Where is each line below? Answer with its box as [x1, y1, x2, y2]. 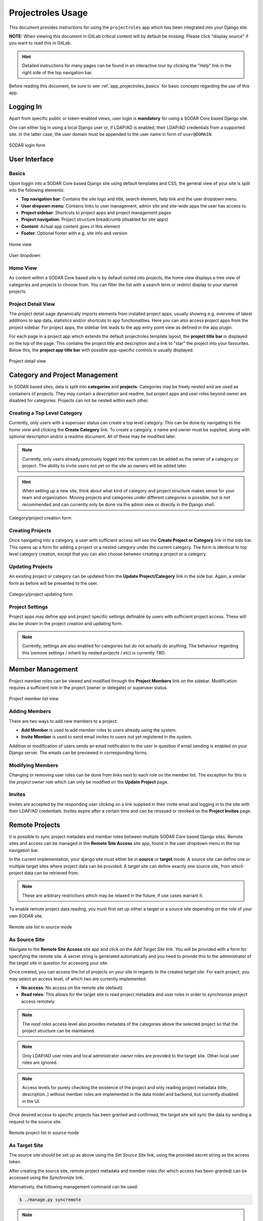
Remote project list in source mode [9, 1130, 79, 1136]
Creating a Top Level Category [9, 409, 83, 416]
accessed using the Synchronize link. [9, 1175, 84, 1180]
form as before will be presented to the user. [9, 580, 98, 586]
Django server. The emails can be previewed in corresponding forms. [9, 750, 148, 756]
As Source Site [9, 936, 45, 943]
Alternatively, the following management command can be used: [9, 1183, 138, 1189]
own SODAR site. [9, 913, 43, 919]
